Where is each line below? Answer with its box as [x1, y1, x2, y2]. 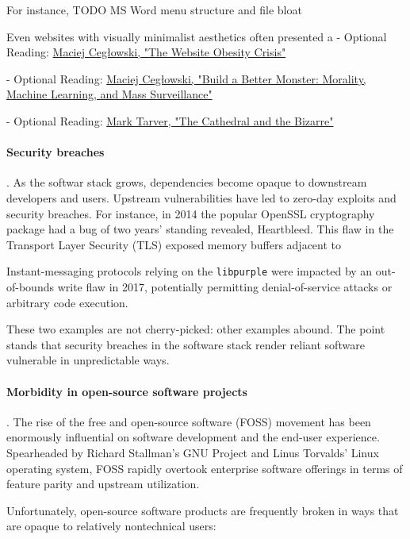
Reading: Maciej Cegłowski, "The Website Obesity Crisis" [6, 44, 286, 60]
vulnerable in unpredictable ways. [6, 352, 170, 368]
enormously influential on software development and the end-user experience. [6, 429, 380, 445]
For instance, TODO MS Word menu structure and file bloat [6, 2, 302, 17]
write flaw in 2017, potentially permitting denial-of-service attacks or [57, 278, 393, 295]
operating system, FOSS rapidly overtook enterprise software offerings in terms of [6, 460, 403, 476]
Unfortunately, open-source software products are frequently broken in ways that [6, 502, 399, 518]
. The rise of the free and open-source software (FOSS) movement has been [6, 413, 371, 429]
